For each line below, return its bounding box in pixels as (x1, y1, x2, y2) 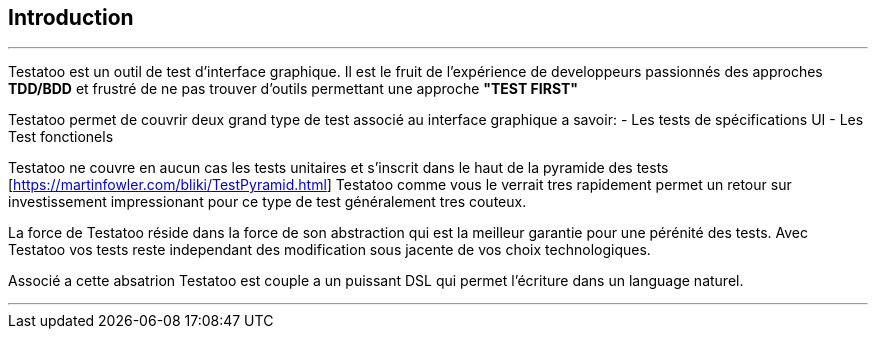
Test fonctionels (8, 128, 114, 146)
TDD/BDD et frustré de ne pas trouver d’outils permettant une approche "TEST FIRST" (8, 80, 579, 98)
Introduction (8, 5, 134, 30)
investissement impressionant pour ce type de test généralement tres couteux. (8, 193, 527, 211)
